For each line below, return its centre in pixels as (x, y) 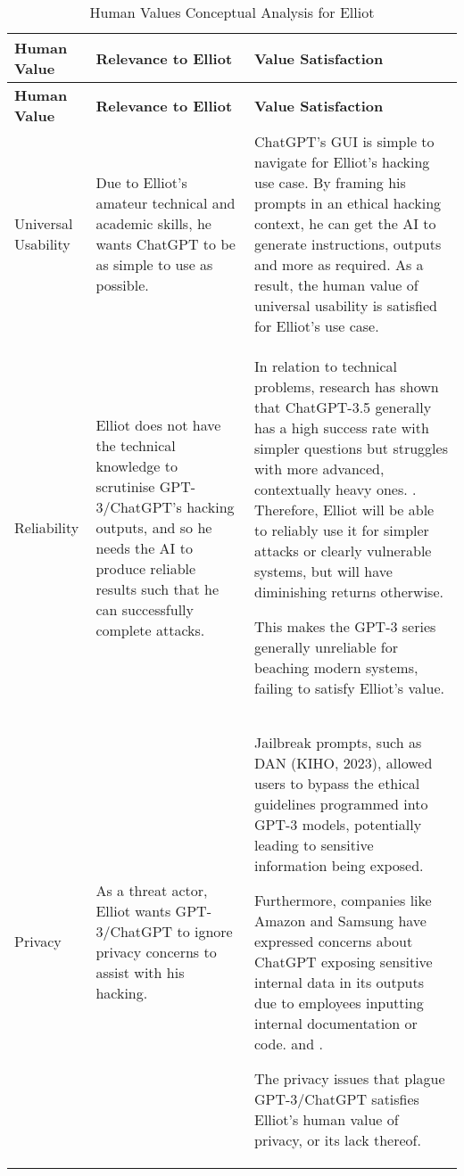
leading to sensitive (314, 845)
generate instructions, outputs (348, 244)
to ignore (205, 931)
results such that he (157, 588)
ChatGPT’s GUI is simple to (344, 141)
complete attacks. (150, 629)
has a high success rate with (341, 428)
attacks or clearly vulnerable (343, 551)
